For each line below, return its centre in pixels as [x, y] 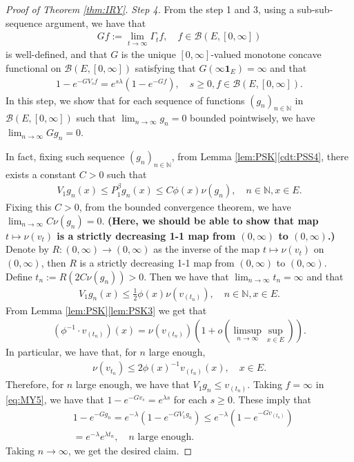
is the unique [148, 54]
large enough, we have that [132, 384]
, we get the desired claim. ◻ [130, 450]
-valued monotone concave [266, 54]
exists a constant [41, 174]
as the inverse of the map [207, 249]
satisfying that [165, 68]
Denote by [27, 249]
